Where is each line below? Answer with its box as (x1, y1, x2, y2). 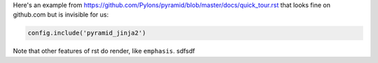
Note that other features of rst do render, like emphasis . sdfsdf (13, 47, 195, 55)
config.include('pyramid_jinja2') (27, 29, 146, 37)
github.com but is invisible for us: (13, 10, 109, 19)
